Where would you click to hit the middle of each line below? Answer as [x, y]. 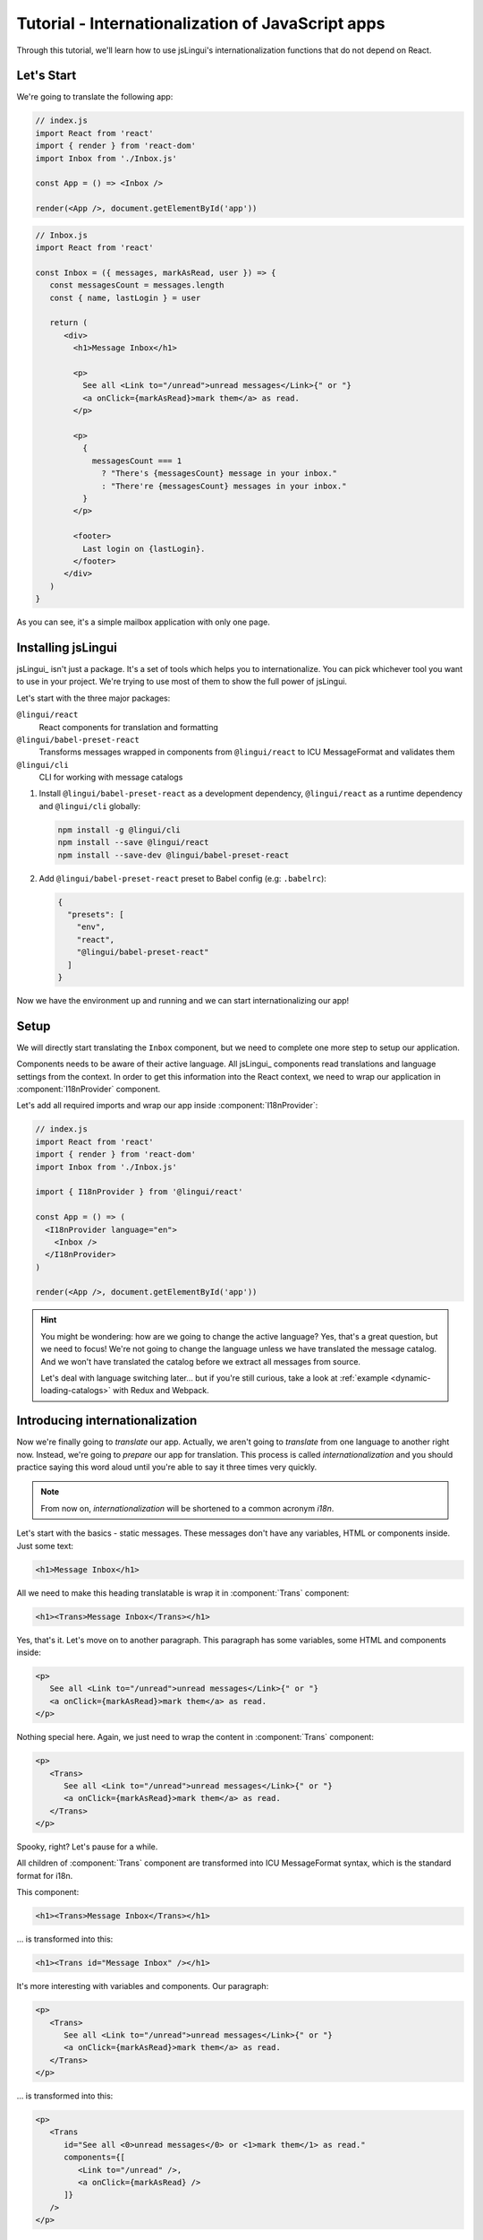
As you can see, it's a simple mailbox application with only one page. [143, 622]
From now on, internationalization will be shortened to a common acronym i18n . [187, 1508]
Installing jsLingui [67, 647]
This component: [48, 1892]
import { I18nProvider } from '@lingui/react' [139, 1192]
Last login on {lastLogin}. [144, 548]
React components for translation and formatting [128, 727]
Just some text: [45, 1546]
